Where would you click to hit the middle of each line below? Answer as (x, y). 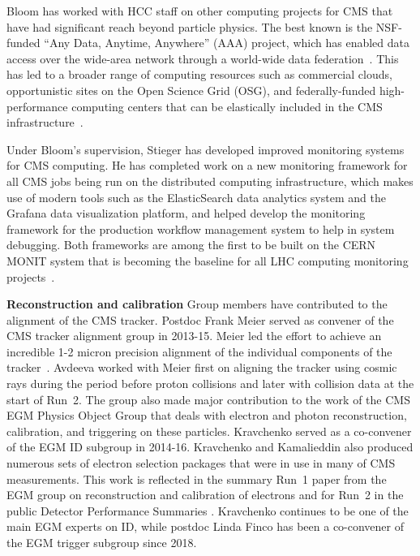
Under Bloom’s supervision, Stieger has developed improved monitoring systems (206, 149)
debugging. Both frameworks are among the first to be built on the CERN (191, 245)
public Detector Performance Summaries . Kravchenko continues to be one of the (208, 510)
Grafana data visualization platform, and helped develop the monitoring (186, 213)
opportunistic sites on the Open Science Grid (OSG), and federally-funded (191, 90)
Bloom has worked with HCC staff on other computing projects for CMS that (200, 11)
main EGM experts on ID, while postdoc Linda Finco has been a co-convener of (206, 526)
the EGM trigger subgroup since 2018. (102, 542)
